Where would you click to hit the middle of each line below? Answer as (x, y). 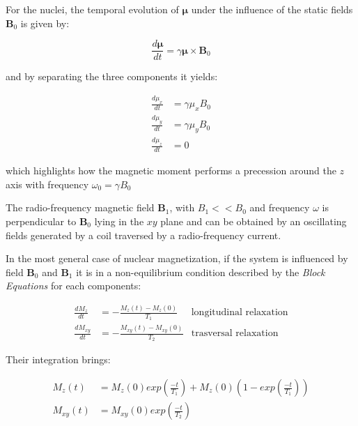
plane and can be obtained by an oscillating (254, 221)
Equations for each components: (73, 286)
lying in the (119, 221)
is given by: (45, 23)
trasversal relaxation (235, 334)
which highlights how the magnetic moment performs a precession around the (171, 170)
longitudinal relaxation (240, 313)
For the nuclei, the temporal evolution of (92, 9)
